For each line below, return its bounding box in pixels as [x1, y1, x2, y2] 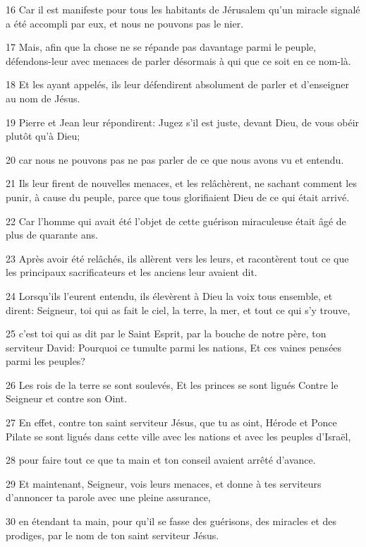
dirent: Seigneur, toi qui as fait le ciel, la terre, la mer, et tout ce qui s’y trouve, [6, 302, 350, 317]
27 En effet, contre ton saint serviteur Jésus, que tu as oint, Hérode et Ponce [6, 415, 337, 430]
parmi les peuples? [6, 354, 85, 368]
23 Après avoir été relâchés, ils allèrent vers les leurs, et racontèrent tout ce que [6, 251, 349, 265]
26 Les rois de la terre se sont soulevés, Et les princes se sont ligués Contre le [6, 377, 338, 392]
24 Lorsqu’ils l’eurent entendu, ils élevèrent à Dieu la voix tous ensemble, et [6, 288, 333, 303]
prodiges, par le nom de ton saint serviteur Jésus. [6, 527, 219, 542]
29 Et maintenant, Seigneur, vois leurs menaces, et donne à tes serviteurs [6, 476, 322, 491]
